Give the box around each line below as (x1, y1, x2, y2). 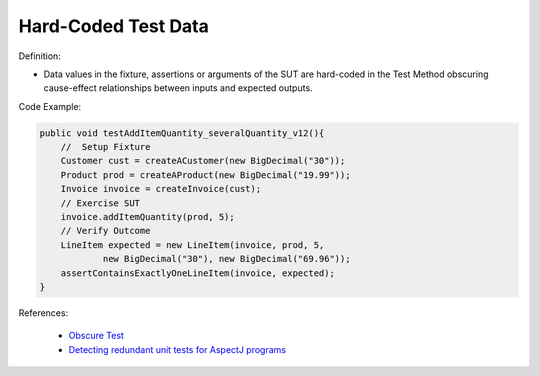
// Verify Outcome (60, 225, 151, 237)
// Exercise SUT (60, 197, 140, 209)
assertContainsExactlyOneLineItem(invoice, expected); (60, 267, 335, 279)
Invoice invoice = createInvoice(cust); (60, 183, 262, 195)
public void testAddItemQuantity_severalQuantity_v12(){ (39, 127, 325, 139)
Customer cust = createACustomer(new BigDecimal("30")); (60, 155, 346, 167)
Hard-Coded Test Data (18, 15, 210, 37)
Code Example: (18, 100, 82, 112)
